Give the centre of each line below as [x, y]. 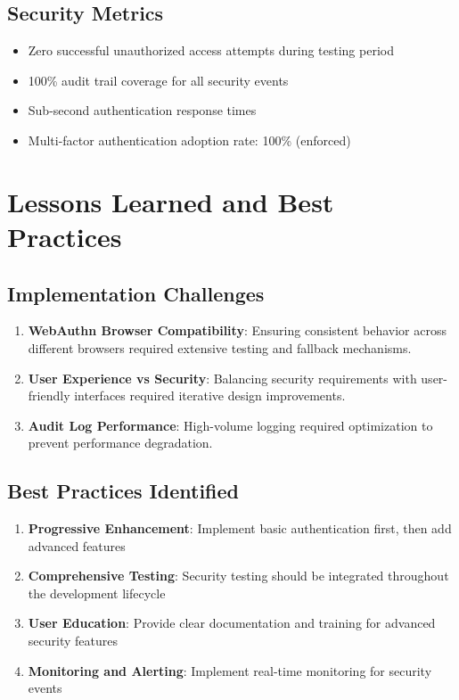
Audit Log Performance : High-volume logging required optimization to [230, 425]
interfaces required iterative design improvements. [210, 395]
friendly [49, 395]
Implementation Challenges [136, 293]
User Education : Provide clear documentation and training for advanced [232, 623]
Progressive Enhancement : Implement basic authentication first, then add [240, 528]
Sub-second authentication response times [142, 110]
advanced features [77, 545]
